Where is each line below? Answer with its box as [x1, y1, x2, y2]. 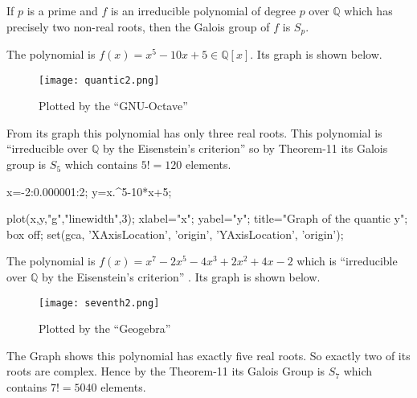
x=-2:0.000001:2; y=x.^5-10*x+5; [6, 183, 172, 199]
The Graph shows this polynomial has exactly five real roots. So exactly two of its [6, 347, 411, 363]
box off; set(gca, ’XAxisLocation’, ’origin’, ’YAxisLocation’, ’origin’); [6, 225, 344, 242]
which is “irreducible [296, 252, 398, 269]
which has [344, 2, 393, 18]
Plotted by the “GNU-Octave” [39, 97, 188, 114]
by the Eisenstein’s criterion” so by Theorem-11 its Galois [102, 140, 388, 157]
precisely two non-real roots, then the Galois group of [6, 18, 270, 35]
